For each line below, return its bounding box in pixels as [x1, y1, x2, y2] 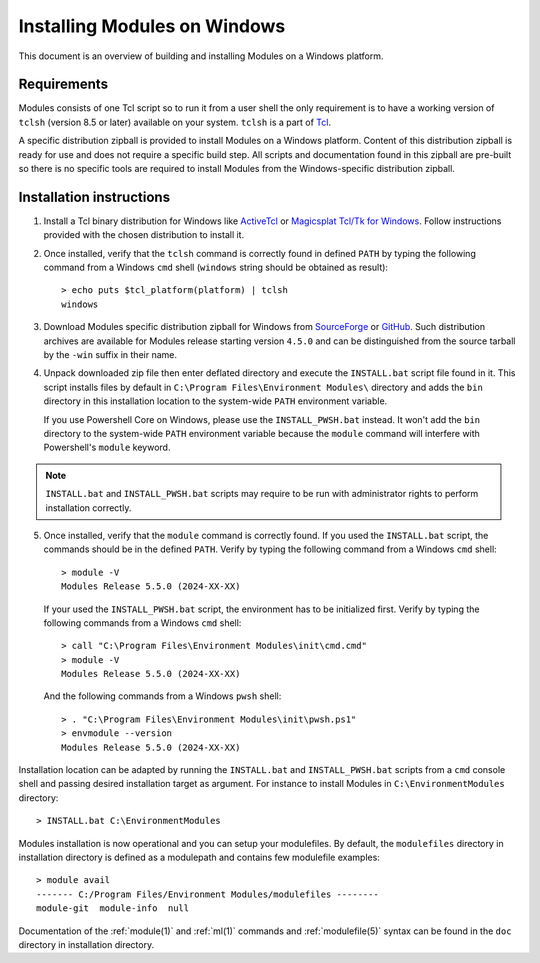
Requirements [18, 76, 109, 93]
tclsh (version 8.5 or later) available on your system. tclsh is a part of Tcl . [18, 116, 332, 128]
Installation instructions [18, 188, 170, 205]
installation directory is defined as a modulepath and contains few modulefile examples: [18, 851, 380, 863]
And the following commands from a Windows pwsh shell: [43, 690, 282, 702]
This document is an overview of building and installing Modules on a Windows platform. [18, 50, 384, 62]
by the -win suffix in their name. [43, 349, 177, 361]
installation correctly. [45, 501, 132, 514]
